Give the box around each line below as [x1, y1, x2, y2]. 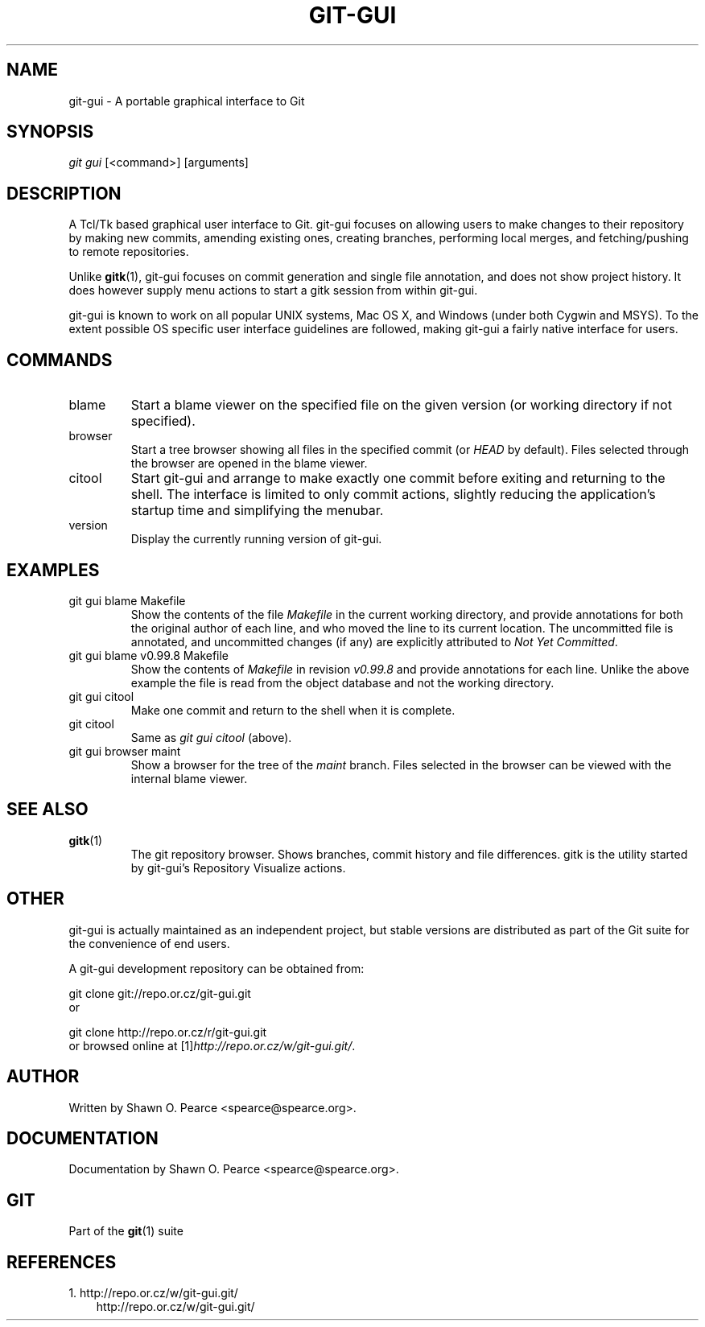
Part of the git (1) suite [68, 1224, 183, 1238]
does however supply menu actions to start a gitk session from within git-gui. [68, 283, 478, 298]
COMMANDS [6, 349, 113, 370]
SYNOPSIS [6, 122, 94, 142]
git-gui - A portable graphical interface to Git [68, 93, 305, 108]
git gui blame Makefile [68, 593, 186, 608]
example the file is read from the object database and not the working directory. [130, 675, 555, 690]
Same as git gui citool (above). [130, 730, 292, 744]
